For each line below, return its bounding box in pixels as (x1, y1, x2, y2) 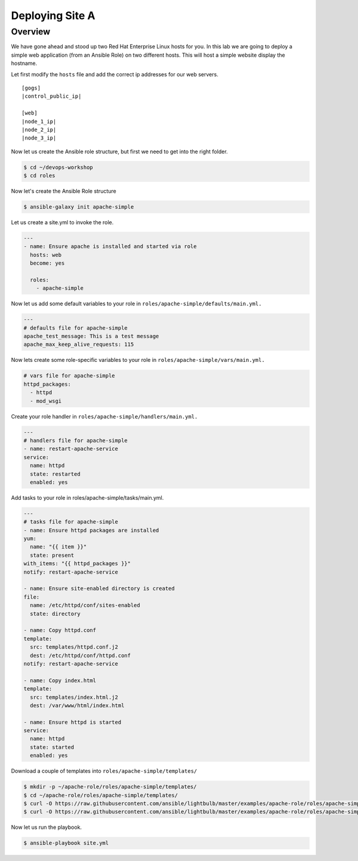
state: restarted (30, 470, 81, 477)
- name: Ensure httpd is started (23, 718, 122, 726)
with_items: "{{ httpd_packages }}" (23, 560, 131, 567)
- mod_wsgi (30, 397, 62, 404)
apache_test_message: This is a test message (23, 333, 159, 340)
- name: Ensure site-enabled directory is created (23, 585, 175, 592)
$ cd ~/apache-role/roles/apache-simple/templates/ (23, 792, 178, 798)
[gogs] (21, 84, 41, 91)
